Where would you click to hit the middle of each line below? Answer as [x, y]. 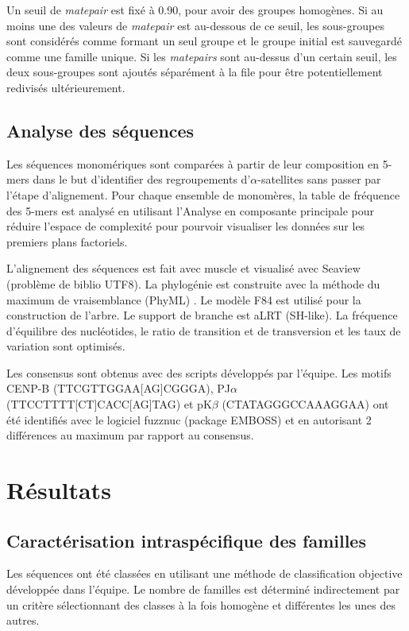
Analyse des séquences [100, 130]
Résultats [59, 490]
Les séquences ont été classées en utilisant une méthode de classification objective [204, 573]
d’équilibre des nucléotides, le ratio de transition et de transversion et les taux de [204, 330]
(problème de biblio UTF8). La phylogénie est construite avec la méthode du [193, 283]
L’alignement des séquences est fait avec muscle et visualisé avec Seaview [183, 268]
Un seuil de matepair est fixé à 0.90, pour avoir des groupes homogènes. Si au [195, 10]
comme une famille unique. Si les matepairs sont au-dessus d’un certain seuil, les [202, 56]
